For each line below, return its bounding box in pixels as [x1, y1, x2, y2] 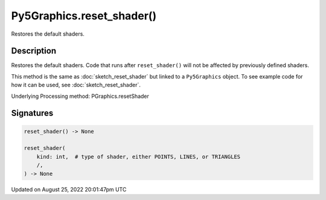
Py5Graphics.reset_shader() [11, 9, 157, 22]
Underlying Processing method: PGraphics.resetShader [11, 92, 149, 100]
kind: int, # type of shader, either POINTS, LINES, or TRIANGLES [36, 153, 241, 160]
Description [11, 46, 57, 56]
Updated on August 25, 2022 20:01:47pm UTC [11, 185, 127, 193]
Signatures [11, 108, 54, 118]
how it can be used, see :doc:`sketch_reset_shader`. [11, 82, 141, 89]
